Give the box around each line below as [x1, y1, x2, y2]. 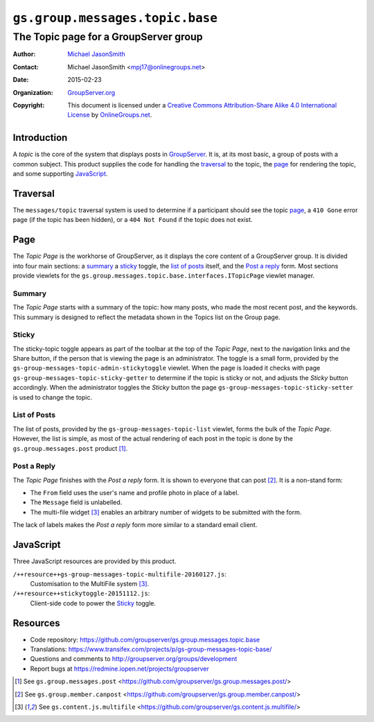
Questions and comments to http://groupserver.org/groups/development [30, 655, 238, 663]
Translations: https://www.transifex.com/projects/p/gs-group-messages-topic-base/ [30, 645, 272, 653]
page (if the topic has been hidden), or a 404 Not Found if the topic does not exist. [12, 216, 253, 224]
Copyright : [12, 101, 45, 109]
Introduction [12, 132, 68, 144]
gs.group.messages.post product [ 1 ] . [12, 444, 128, 452]
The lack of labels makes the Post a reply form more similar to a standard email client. [12, 521, 258, 529]
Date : [12, 76, 29, 84]
